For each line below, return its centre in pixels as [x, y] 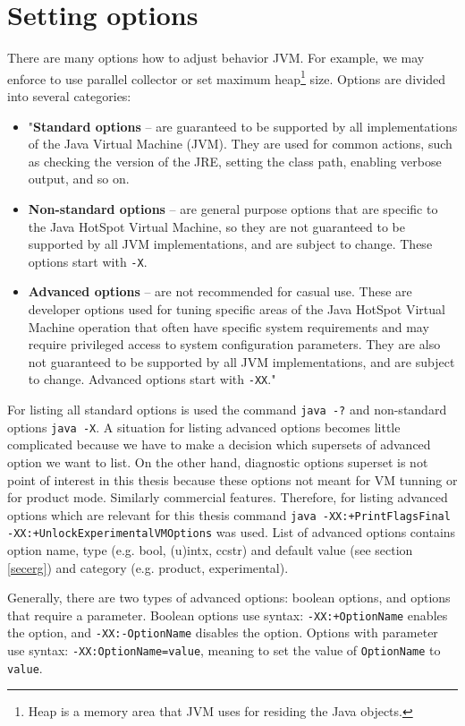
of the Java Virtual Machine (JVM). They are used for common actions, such [240, 144]
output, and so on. [79, 179]
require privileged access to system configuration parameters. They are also [234, 344]
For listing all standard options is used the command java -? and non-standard [227, 409]
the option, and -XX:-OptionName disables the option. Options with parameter [223, 632]
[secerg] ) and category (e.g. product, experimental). [148, 567]
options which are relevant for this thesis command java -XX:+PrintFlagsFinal [229, 514]
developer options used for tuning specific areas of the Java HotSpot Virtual [237, 308]
